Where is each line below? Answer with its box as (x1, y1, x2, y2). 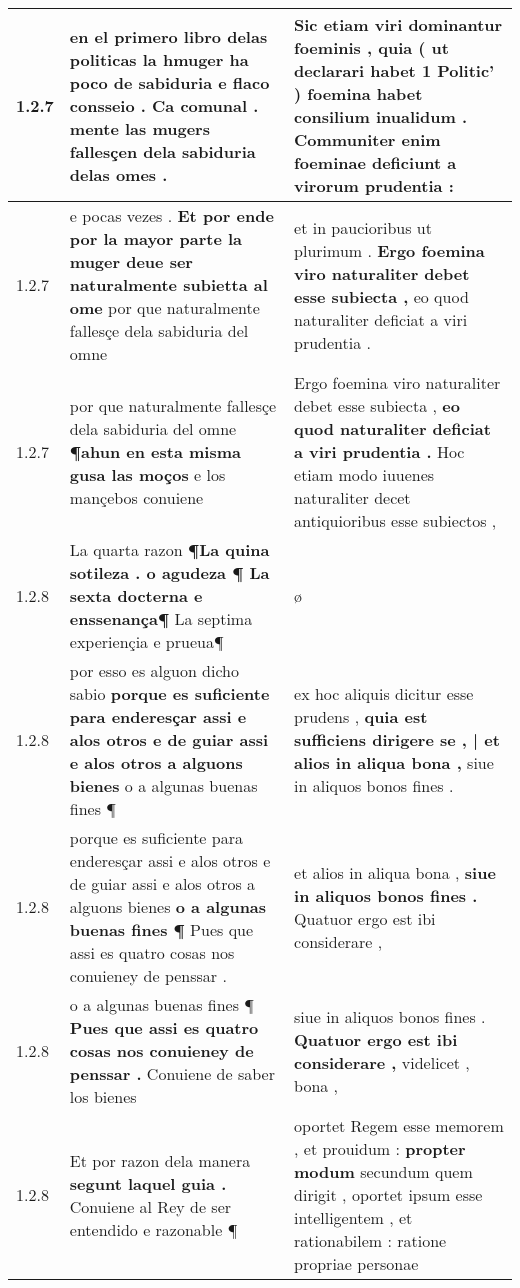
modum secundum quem (294, 1160, 473, 1183)
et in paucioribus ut (294, 215, 432, 239)
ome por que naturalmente (69, 296, 260, 319)
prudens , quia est (294, 705, 428, 728)
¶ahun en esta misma (69, 440, 241, 463)
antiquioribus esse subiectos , (294, 509, 497, 532)
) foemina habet (294, 82, 423, 105)
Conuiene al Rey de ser (69, 1194, 232, 1218)
